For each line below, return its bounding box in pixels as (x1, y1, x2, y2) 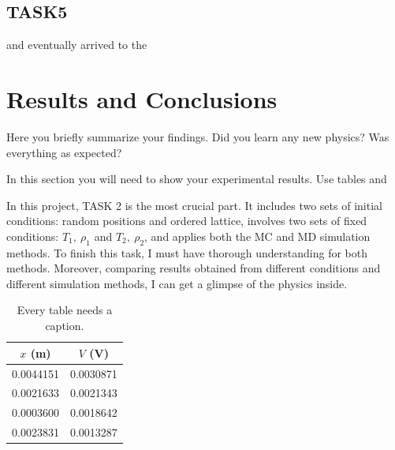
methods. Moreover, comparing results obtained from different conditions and (6, 260, 381, 276)
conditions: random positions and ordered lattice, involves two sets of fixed (6, 212, 367, 229)
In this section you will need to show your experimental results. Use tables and (6, 171, 387, 187)
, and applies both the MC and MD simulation (144, 227, 371, 244)
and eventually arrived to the (6, 36, 147, 53)
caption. (45, 317, 84, 334)
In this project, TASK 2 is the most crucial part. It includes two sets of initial (6, 197, 382, 213)
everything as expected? (6, 144, 122, 160)
